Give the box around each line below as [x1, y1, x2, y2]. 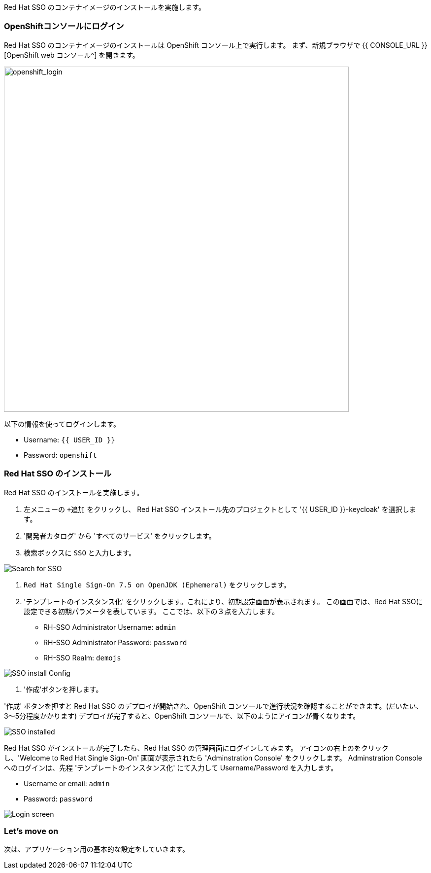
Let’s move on [4, 826, 59, 836]
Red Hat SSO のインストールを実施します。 [4, 488, 144, 497]
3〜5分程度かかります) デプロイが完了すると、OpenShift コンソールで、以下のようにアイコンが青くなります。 [4, 711, 360, 720]
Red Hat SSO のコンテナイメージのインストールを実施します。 [4, 3, 205, 11]
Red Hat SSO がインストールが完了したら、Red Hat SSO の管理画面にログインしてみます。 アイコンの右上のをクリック [4, 743, 389, 752]
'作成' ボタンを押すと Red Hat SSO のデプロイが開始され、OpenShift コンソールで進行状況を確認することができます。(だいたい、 [4, 701, 423, 710]
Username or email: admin [24, 779, 110, 788]
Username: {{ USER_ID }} [24, 435, 115, 444]
